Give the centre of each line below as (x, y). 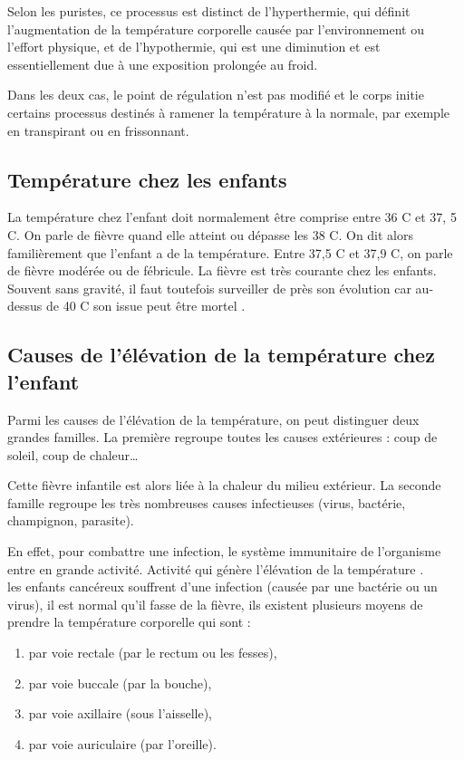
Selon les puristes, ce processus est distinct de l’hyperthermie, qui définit (209, 11)
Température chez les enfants (147, 179)
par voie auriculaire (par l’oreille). (122, 743)
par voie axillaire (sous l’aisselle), (121, 713)
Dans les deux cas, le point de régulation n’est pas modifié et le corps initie (216, 95)
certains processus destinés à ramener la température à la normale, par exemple (228, 112)
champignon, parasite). (71, 520)
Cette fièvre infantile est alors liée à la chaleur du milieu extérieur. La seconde (224, 485)
